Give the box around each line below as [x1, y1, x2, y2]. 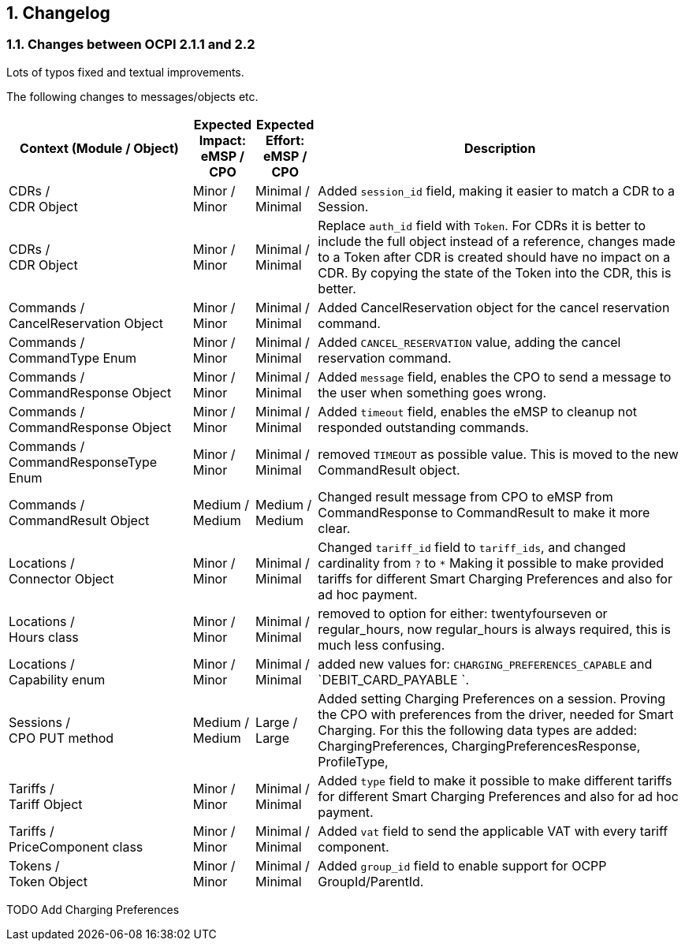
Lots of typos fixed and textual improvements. [6, 65, 244, 79]
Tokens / [9, 857, 60, 874]
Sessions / [9, 714, 71, 730]
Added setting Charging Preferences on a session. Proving [318, 690, 665, 707]
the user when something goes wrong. [318, 384, 547, 401]
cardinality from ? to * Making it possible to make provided [318, 554, 665, 571]
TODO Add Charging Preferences [6, 902, 180, 916]
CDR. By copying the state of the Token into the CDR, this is [318, 264, 672, 281]
